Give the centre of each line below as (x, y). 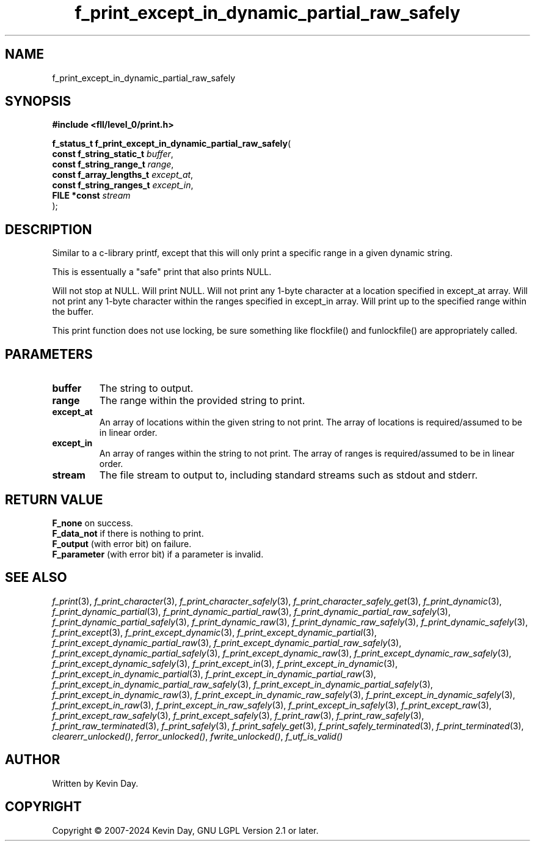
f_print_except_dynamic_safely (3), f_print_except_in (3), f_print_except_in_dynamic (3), (225, 663)
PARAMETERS (49, 354)
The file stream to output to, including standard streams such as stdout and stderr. (289, 475)
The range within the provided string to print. (202, 401)
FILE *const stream (91, 196)
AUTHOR (33, 760)
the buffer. (73, 312)
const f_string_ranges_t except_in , (123, 185)
